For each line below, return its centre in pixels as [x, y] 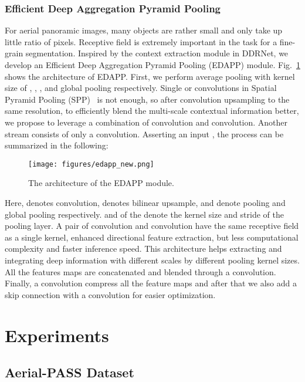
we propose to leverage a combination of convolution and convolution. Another [146, 122]
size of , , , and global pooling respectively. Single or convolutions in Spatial [141, 88]
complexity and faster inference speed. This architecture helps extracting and [143, 249]
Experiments [57, 335]
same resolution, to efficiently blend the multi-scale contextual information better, [152, 111]
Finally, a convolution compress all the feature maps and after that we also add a [151, 283]
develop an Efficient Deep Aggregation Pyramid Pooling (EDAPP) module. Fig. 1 [152, 65]
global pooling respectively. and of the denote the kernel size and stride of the [144, 214]
